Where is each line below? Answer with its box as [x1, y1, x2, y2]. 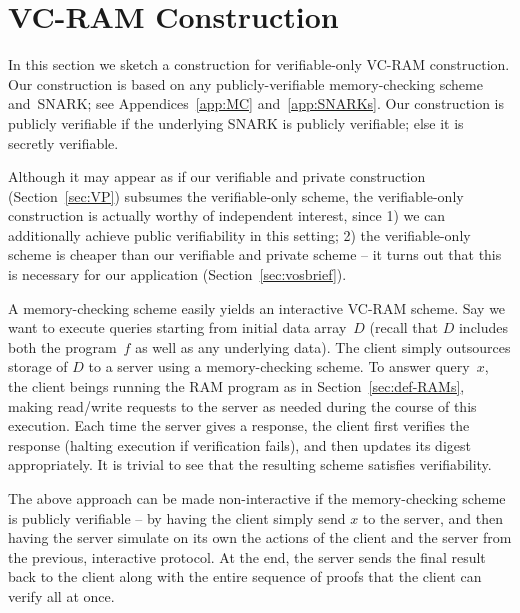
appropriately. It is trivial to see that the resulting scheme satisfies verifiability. [8, 454, 492, 475]
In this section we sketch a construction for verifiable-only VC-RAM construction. [8, 54, 510, 75]
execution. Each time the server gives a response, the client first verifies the [8, 415, 470, 436]
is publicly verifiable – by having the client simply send [8, 507, 346, 528]
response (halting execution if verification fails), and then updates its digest [8, 434, 471, 455]
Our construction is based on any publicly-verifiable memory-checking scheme [8, 73, 483, 94]
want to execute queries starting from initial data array [8, 317, 347, 338]
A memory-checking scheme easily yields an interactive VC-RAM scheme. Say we [8, 297, 506, 318]
